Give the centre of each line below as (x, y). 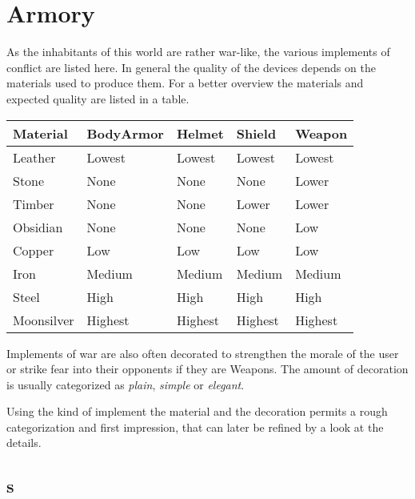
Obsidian (38, 227)
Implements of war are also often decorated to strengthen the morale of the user (203, 353)
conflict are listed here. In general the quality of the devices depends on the (191, 67)
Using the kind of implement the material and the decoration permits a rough (197, 411)
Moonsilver (44, 320)
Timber (34, 203)
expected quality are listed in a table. (98, 98)
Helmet (200, 133)
